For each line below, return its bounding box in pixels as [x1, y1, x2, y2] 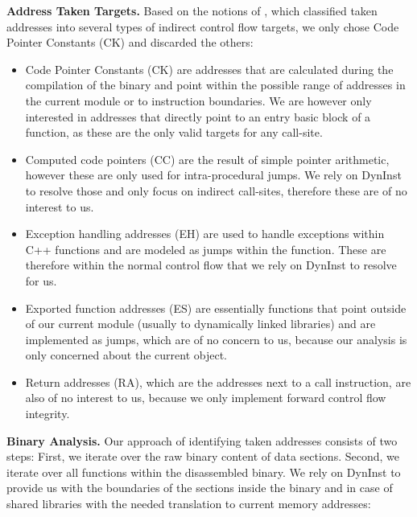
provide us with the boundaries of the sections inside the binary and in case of [6, 479, 393, 496]
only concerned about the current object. [25, 347, 227, 363]
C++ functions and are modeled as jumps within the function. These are [25, 240, 386, 257]
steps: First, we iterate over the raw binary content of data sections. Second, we [6, 448, 399, 465]
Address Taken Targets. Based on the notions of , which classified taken [6, 2, 378, 18]
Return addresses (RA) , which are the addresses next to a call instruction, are [25, 373, 411, 390]
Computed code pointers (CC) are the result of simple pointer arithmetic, [25, 150, 390, 167]
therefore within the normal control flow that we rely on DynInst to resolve [25, 256, 397, 273]
